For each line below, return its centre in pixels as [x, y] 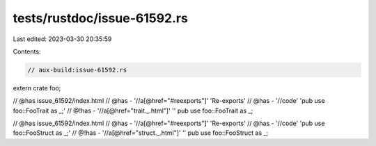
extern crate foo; [37, 88]
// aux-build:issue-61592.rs [77, 70]
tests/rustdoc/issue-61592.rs [100, 18]
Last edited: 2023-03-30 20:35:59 [62, 39]
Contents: [27, 51]
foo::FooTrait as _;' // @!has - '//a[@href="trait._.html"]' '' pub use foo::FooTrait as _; [133, 111]
